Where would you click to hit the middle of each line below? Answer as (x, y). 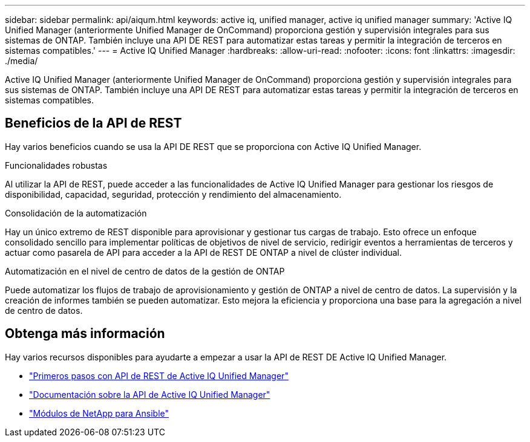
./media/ (21, 61)
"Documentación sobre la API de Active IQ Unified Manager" (150, 394)
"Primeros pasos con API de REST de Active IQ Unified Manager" (159, 375)
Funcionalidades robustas (56, 165)
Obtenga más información (85, 334)
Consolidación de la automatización (76, 213)
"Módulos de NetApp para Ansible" (99, 413)
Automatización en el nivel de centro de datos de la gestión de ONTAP (145, 271)
